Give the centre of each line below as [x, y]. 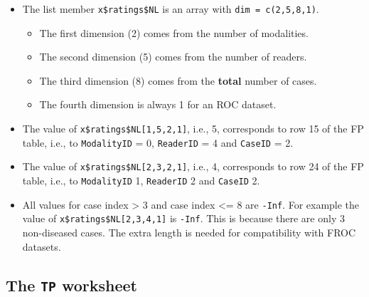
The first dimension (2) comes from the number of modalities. [174, 32]
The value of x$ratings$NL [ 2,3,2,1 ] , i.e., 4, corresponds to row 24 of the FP [193, 166]
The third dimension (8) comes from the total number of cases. [178, 80]
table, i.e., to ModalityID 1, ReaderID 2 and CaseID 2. [141, 180]
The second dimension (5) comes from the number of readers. [173, 57]
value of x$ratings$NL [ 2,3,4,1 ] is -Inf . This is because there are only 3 [183, 218]
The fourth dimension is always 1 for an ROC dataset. [158, 104]
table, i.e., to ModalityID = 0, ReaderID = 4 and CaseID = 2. [158, 142]
